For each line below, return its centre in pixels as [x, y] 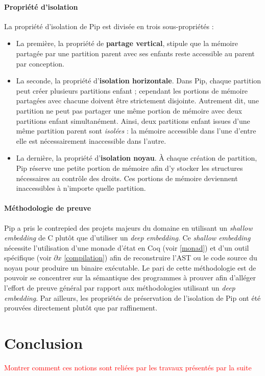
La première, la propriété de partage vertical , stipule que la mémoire [127, 43]
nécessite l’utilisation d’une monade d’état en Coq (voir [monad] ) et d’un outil [127, 247]
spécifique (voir [28, 258]
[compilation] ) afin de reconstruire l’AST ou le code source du [161, 258]
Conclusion [44, 343]
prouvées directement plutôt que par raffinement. [81, 308]
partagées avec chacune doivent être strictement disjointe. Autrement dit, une [137, 101]
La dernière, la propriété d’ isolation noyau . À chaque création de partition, [137, 158]
